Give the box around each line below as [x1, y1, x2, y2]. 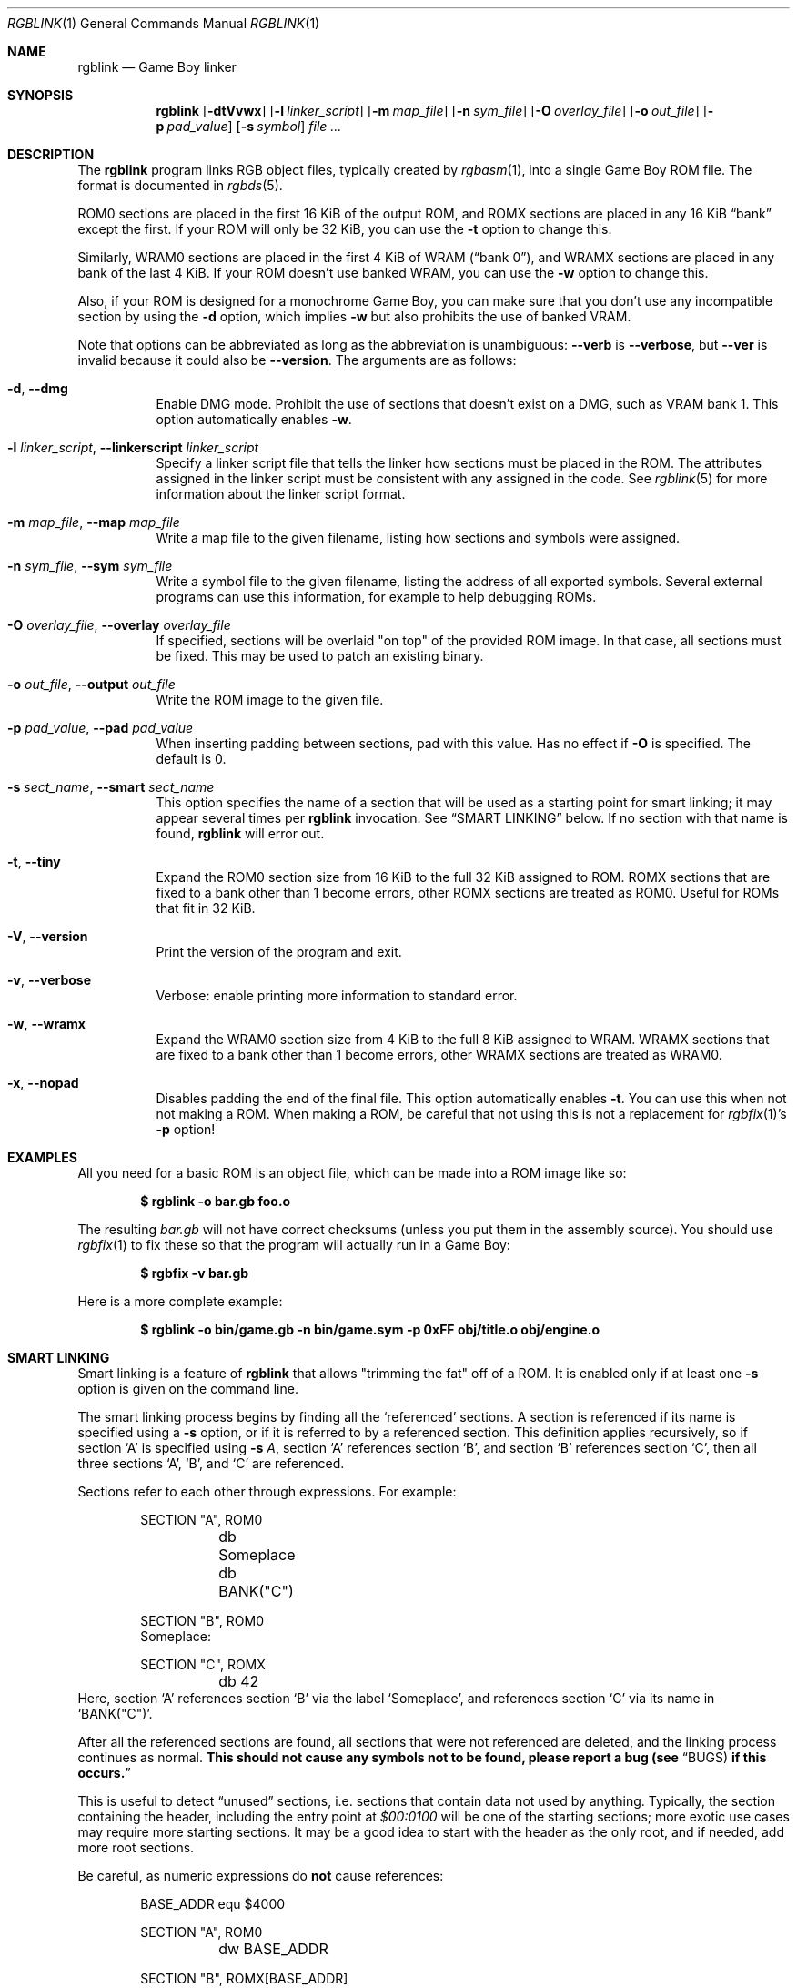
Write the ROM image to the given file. [156, 692, 384, 707]
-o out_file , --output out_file [7, 676, 176, 692]
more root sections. [77, 1840, 195, 1855]
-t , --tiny [7, 854, 61, 869]
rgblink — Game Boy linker [77, 59, 237, 75]
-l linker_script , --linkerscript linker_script [7, 440, 259, 455]
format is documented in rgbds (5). [77, 177, 283, 193]
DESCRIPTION [7, 147, 95, 162]
